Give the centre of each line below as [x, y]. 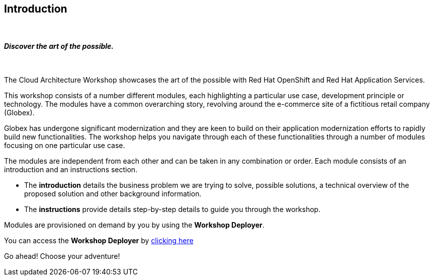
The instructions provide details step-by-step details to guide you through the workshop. [172, 209]
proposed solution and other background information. [113, 193]
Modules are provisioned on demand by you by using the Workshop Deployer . [134, 225]
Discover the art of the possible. [59, 46]
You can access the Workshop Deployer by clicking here [99, 240]
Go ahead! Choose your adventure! [62, 256]
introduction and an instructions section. [71, 169]
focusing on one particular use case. [65, 145]
